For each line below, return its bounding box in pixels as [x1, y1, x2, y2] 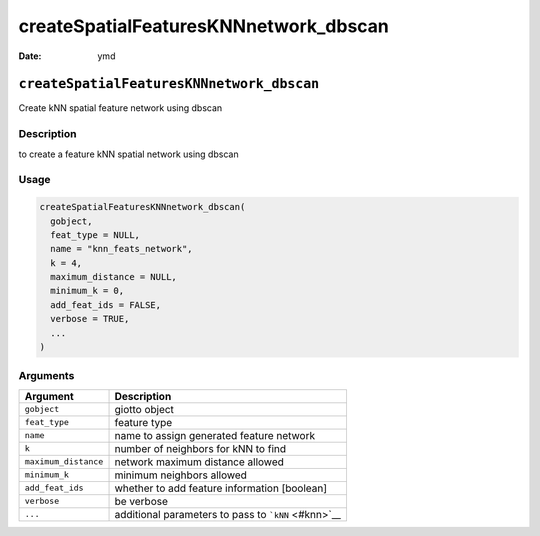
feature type [114, 415, 173, 429]
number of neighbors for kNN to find [114, 441, 287, 455]
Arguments [18, 369, 75, 383]
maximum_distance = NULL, [50, 271, 177, 283]
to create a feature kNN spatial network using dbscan [18, 148, 239, 160]
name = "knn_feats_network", [50, 243, 194, 255]
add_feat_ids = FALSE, [50, 299, 162, 310]
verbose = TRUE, [50, 313, 130, 325]
